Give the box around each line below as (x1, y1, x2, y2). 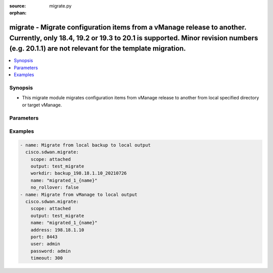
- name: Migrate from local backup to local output (20, 142, 151, 148)
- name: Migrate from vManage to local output (20, 192, 138, 197)
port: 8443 (30, 234, 58, 240)
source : (9, 3, 26, 9)
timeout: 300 (30, 255, 63, 261)
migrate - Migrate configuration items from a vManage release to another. (9, 23, 247, 32)
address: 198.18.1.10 (30, 227, 84, 233)
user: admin (30, 241, 61, 247)
